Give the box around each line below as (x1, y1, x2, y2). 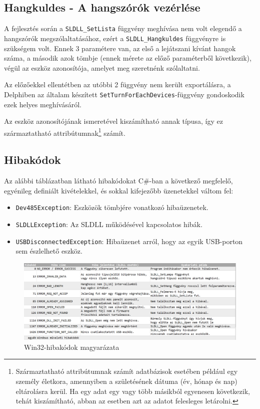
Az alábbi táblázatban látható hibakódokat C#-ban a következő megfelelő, (4, 175, 233, 186)
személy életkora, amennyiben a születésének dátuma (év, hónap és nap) (15, 375, 237, 386)
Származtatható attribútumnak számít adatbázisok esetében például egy (15, 366, 238, 376)
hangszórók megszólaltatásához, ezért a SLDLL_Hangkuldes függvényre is (4, 33, 226, 43)
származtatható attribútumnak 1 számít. (4, 126, 125, 138)
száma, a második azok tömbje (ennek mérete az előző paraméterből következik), (4, 53, 251, 63)
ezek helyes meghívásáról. (4, 99, 81, 109)
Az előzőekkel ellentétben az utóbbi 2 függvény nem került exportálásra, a (4, 79, 231, 90)
